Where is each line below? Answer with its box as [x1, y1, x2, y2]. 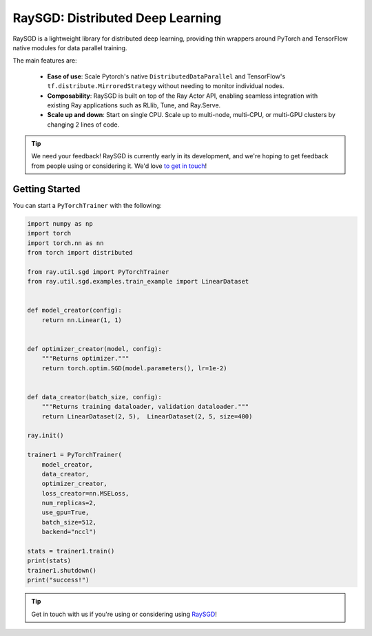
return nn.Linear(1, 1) [41, 316, 122, 324]
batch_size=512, [41, 518, 96, 526]
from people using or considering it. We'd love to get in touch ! [31, 162, 207, 170]
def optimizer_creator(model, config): [27, 345, 162, 352]
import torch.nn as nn [27, 239, 104, 247]
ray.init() [27, 432, 64, 440]
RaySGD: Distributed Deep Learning [12, 10, 222, 25]
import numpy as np [27, 220, 93, 227]
